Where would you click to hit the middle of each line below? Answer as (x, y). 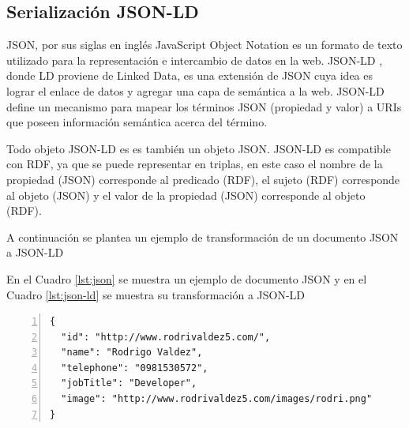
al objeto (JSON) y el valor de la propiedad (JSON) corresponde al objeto (186, 195)
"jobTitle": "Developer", (129, 383)
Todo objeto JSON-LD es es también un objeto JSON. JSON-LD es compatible (199, 148)
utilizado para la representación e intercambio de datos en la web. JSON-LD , (195, 60)
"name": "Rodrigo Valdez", (132, 353)
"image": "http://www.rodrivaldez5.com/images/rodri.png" (217, 399)
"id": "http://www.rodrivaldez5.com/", (166, 337)
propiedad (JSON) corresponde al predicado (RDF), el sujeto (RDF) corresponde (203, 179)
